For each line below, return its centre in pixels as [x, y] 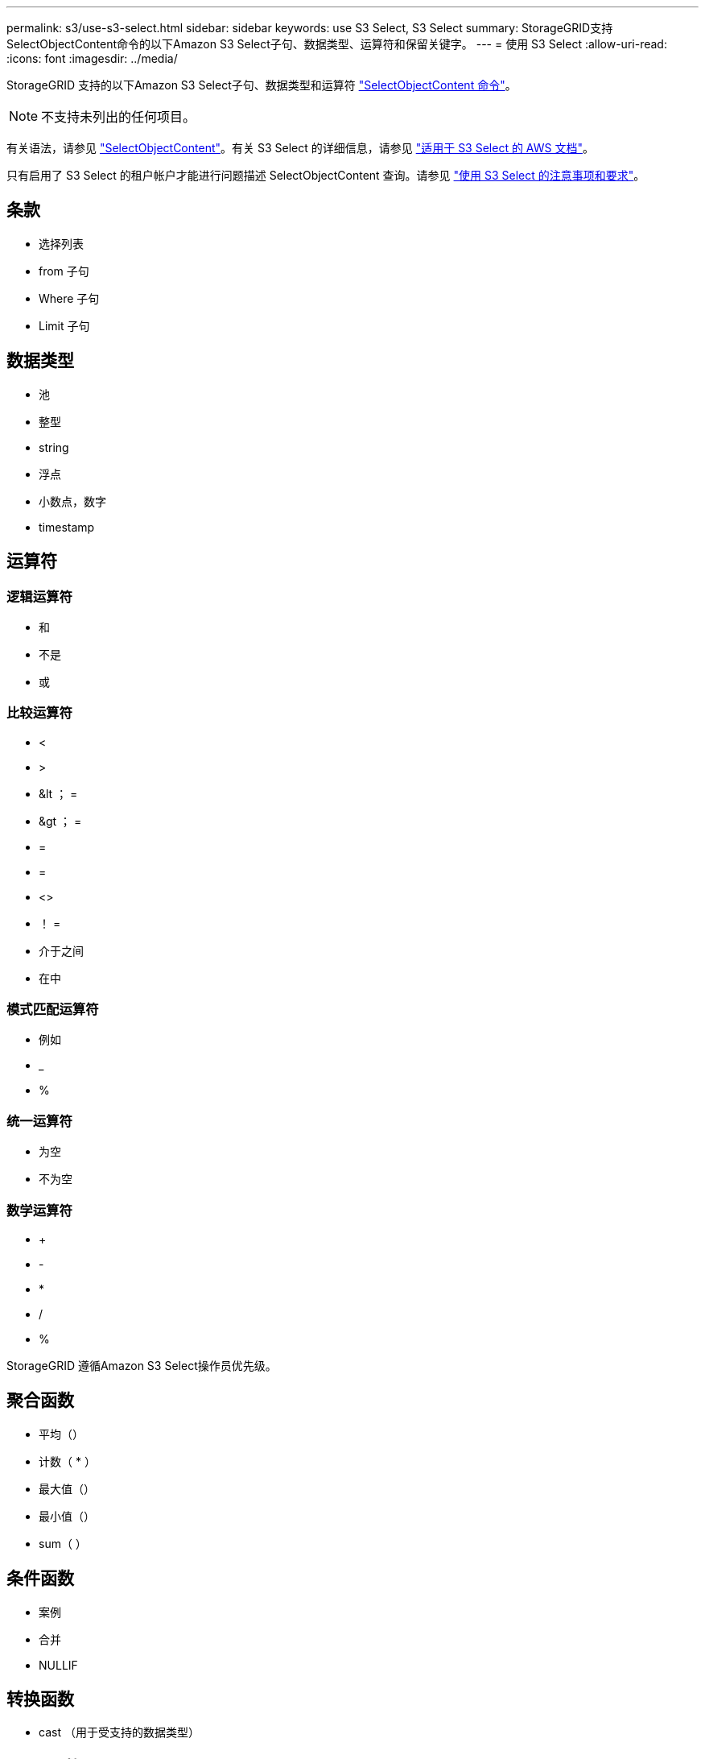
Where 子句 [69, 298]
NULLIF [58, 1665]
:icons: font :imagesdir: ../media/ [92, 58]
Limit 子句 [64, 325]
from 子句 [64, 271]
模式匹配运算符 [53, 1010]
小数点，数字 [72, 501]
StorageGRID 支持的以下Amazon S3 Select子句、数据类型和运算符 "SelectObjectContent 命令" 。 [262, 85]
